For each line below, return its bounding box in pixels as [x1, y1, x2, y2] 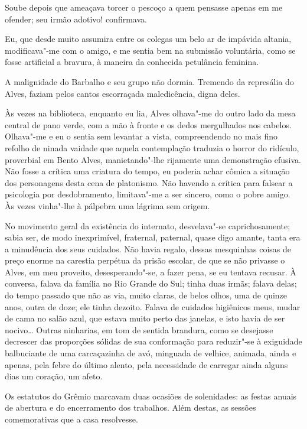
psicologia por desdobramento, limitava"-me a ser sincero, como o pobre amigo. [5, 188, 290, 200]
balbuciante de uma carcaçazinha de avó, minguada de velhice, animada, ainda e [5, 347, 296, 359]
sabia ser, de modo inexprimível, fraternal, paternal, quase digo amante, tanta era [5, 231, 301, 243]
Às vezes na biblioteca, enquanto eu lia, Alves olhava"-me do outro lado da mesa [5, 107, 296, 119]
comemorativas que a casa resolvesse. [5, 413, 138, 425]
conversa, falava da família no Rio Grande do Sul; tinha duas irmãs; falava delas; [5, 277, 297, 290]
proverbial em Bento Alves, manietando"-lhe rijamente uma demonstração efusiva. [5, 153, 302, 165]
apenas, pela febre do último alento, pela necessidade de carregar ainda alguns [5, 358, 288, 370]
